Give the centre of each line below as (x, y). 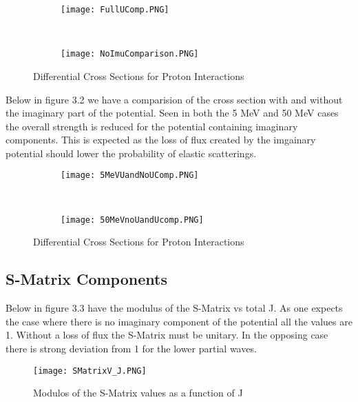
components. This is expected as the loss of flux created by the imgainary (161, 140)
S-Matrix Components (86, 279)
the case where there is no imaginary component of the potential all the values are (179, 321)
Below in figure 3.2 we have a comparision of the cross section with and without (174, 99)
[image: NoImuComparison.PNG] (130, 54)
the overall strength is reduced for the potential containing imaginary (152, 126)
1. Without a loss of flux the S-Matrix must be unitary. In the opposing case (167, 335)
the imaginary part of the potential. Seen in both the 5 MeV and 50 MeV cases (172, 113)
